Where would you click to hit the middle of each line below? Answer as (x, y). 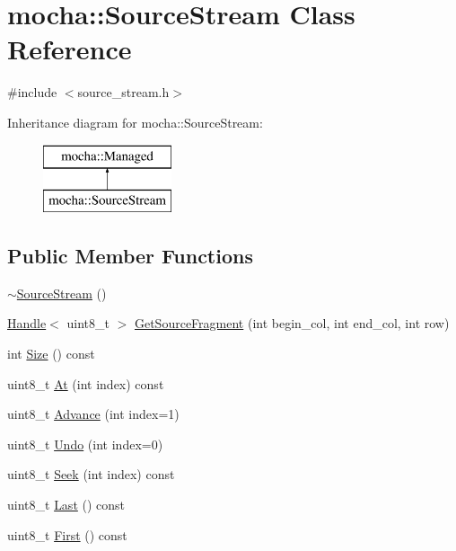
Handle (27, 323)
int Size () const (51, 354)
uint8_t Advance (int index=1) (93, 414)
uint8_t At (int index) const (86, 383)
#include (32, 92)
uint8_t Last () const (66, 505)
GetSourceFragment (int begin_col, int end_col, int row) (292, 323)
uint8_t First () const (67, 534)
